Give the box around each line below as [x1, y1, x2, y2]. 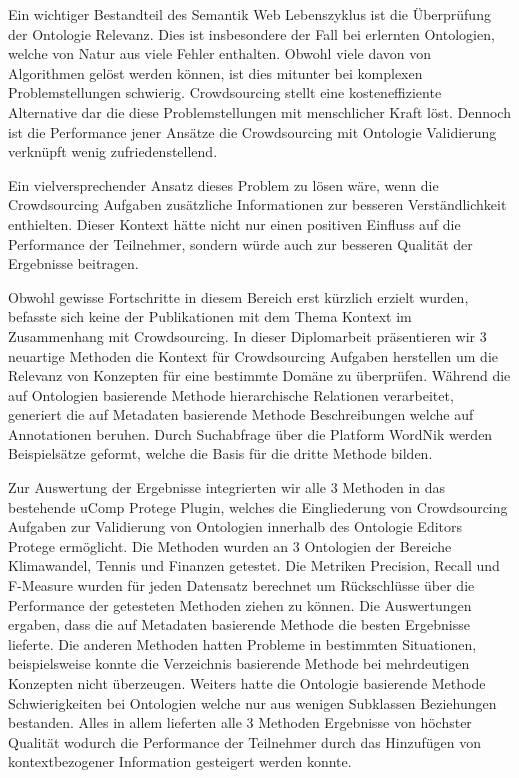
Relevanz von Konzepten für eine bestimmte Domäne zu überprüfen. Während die [8, 365, 511, 386]
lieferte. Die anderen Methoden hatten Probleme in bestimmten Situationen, [8, 633, 477, 654]
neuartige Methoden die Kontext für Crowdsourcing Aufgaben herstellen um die [8, 345, 498, 366]
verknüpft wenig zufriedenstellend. [8, 141, 218, 162]
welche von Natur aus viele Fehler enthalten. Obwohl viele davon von [8, 43, 432, 64]
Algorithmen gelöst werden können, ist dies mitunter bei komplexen [8, 62, 423, 83]
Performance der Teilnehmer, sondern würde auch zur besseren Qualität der [8, 233, 473, 254]
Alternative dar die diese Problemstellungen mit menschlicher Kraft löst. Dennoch [8, 101, 511, 122]
